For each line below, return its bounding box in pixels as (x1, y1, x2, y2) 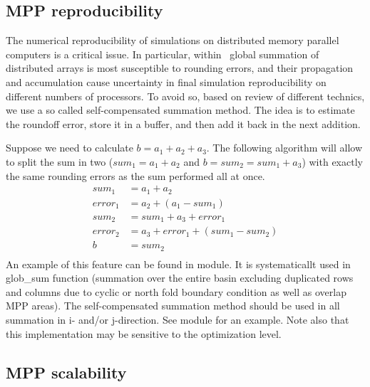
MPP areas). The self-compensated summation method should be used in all (6, 298, 340, 313)
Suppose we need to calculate (6, 140, 133, 155)
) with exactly (302, 154, 363, 169)
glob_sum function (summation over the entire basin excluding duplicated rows (6, 270, 354, 285)
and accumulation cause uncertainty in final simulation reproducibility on (6, 74, 327, 89)
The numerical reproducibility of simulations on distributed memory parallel (6, 33, 339, 48)
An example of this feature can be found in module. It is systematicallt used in (6, 256, 351, 271)
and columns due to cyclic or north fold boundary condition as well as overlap (6, 284, 346, 299)
